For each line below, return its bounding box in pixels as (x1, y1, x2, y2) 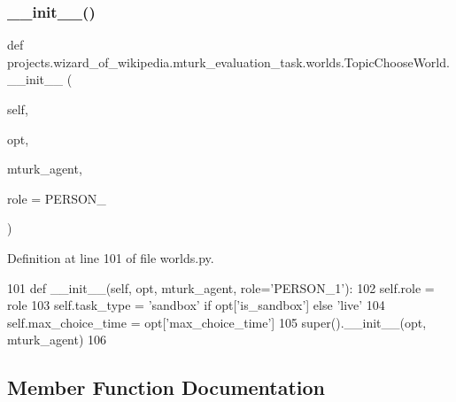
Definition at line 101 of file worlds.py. (7, 248, 214, 267)
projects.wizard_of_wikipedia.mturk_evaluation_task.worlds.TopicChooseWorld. (7, 52, 450, 71)
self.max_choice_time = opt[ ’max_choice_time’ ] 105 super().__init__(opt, (7, 313, 427, 331)
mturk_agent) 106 (7, 330, 107, 349)
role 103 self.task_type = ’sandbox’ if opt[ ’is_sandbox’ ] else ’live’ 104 (7, 296, 385, 314)
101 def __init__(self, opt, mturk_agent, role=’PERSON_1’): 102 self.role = (7, 278, 435, 297)
